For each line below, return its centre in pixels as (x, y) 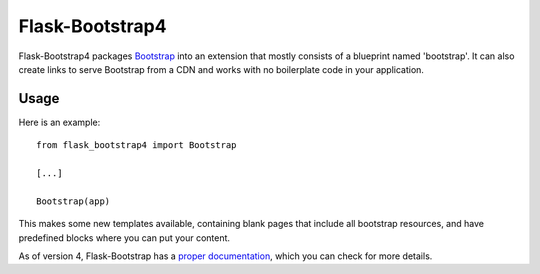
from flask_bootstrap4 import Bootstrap (136, 145)
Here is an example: (59, 122)
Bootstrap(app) (73, 201)
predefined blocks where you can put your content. (124, 237)
